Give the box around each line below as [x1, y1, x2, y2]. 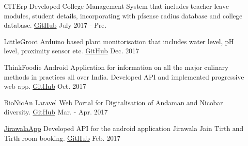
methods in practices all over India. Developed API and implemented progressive [4, 71, 244, 81]
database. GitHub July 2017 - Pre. [4, 20, 107, 30]
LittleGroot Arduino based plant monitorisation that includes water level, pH [4, 36, 234, 46]
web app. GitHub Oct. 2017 [4, 81, 86, 91]
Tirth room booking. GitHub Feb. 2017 [4, 132, 121, 143]
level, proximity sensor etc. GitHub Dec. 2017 [4, 46, 139, 56]
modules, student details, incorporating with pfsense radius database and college [4, 10, 243, 20]
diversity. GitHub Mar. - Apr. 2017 [4, 107, 108, 117]
